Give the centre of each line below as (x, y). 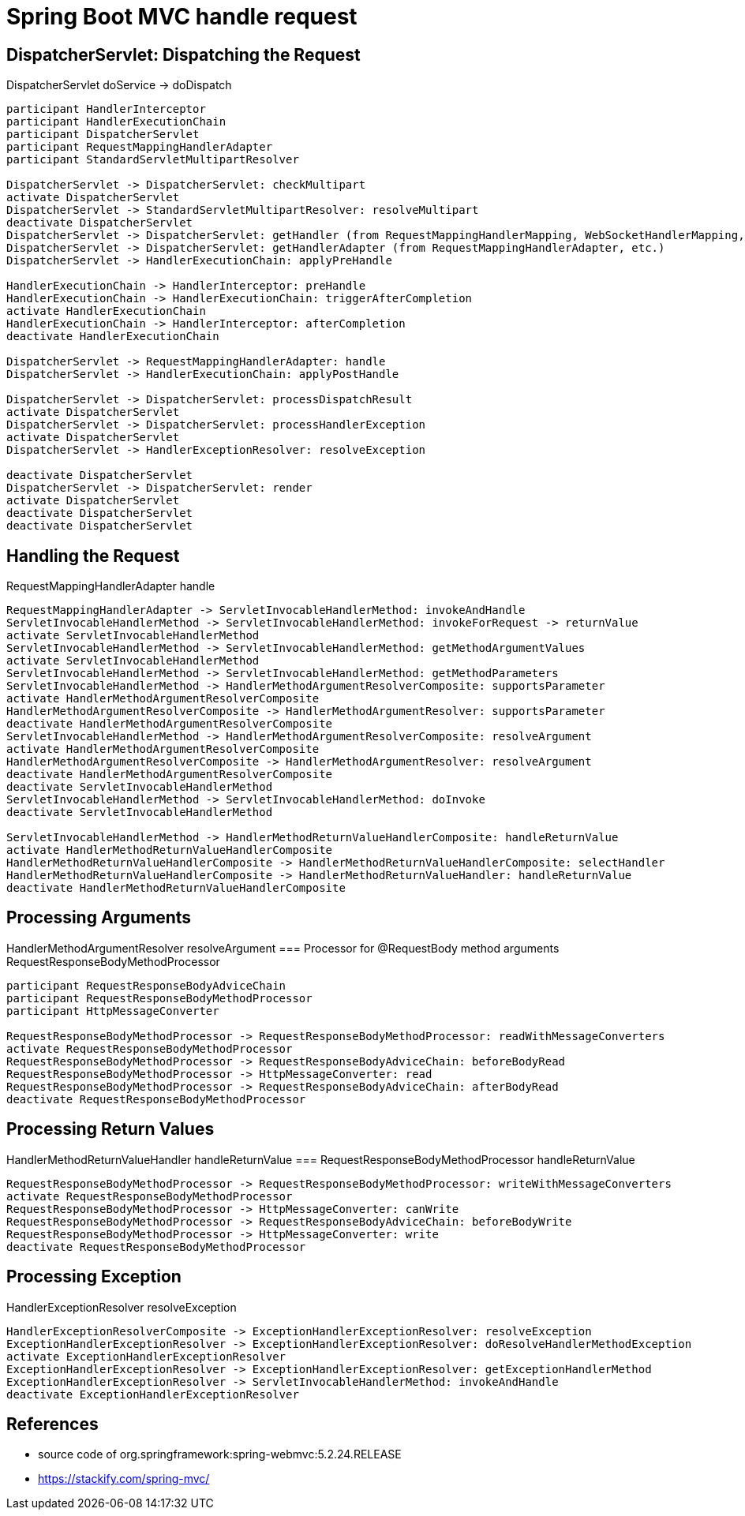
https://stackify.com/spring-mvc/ (124, 1479)
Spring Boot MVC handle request (182, 17)
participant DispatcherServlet (103, 135)
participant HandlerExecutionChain (116, 122)
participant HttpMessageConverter (113, 1011)
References (52, 1424)
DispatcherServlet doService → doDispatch (119, 85)
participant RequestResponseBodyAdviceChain (146, 985)
